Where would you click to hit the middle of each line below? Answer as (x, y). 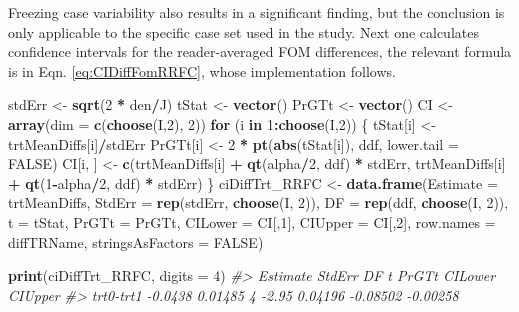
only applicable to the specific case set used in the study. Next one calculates (243, 31)
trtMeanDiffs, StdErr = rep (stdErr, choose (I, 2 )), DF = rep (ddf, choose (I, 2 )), (258, 202)
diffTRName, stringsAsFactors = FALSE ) (136, 241)
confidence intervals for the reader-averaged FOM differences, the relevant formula (260, 51)
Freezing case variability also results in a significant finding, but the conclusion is (256, 12)
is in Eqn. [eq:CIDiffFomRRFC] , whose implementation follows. (202, 70)
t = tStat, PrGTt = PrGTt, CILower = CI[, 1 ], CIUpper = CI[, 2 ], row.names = (252, 221)
